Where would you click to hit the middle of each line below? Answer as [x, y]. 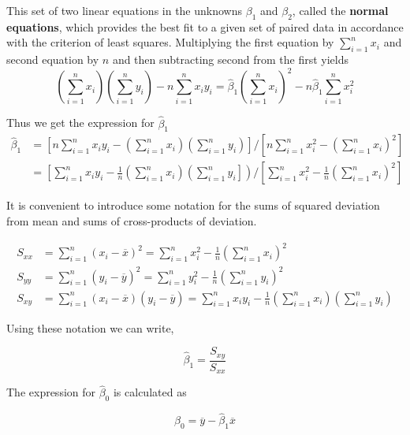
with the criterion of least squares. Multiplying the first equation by [170, 42]
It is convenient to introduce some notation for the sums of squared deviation [193, 205]
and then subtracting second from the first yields [230, 59]
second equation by [53, 59]
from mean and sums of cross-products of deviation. [132, 220]
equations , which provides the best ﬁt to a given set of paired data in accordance [205, 26]
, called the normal [340, 10]
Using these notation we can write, [90, 327]
